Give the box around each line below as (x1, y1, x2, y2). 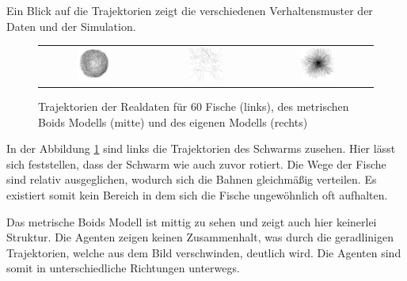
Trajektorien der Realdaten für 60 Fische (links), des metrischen (38, 98, 349, 115)
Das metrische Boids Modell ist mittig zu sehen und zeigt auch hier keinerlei (6, 213, 377, 230)
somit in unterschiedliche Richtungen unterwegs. (6, 260, 240, 276)
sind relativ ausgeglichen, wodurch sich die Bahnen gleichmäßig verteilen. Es (6, 171, 377, 188)
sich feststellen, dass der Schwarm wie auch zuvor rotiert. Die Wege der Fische (6, 155, 386, 172)
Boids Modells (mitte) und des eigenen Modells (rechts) (38, 113, 308, 130)
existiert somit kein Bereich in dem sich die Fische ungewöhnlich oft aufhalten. (6, 187, 388, 203)
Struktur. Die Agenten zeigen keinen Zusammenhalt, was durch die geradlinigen (6, 229, 394, 245)
